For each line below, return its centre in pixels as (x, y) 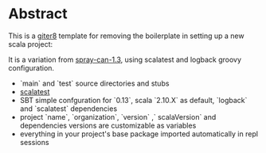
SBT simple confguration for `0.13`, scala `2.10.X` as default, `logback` (133, 100)
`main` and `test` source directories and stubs (94, 83)
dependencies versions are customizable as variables (108, 125)
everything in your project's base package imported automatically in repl (139, 134)
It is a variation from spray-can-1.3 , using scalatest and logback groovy (125, 59)
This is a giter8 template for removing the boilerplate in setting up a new (126, 36)
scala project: (31, 44)
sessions (34, 142)
